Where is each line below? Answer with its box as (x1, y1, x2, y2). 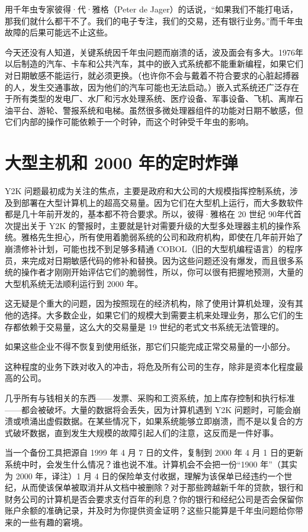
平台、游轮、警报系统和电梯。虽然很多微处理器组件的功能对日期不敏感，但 (12, 104, 303, 116)
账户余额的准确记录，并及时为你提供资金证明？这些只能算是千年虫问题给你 (5, 504, 295, 517)
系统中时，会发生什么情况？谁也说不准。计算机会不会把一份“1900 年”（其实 (5, 457, 297, 470)
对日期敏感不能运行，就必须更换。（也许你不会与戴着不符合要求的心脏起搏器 (5, 69, 299, 81)
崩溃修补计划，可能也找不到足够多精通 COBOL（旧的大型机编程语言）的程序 (5, 243, 303, 255)
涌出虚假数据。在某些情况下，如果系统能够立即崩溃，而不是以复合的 (29, 415, 295, 427)
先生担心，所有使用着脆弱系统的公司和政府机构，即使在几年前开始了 (37, 231, 303, 243)
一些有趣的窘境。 (21, 515, 88, 528)
